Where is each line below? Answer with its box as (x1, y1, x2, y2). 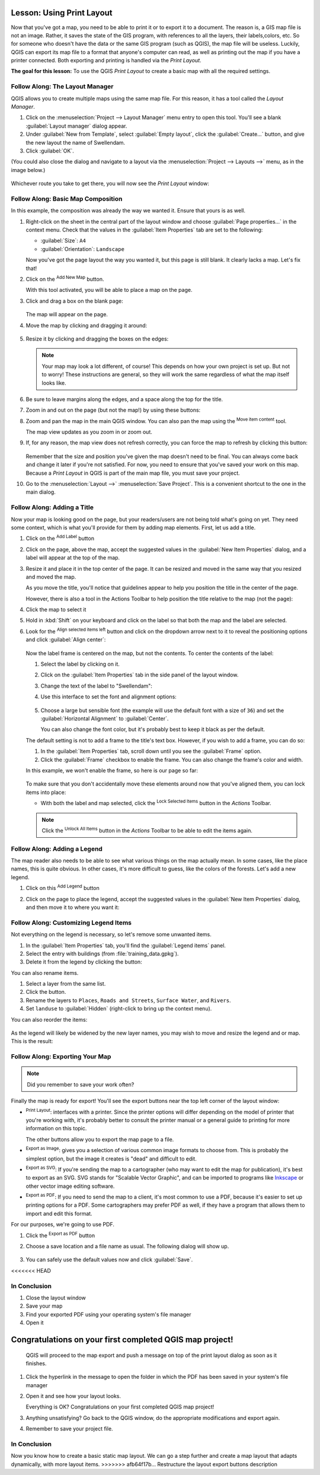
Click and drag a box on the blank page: (25, 297, 124, 304)
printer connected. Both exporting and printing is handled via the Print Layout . (11, 57, 201, 64)
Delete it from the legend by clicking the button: (25, 958, 142, 965)
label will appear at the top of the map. (25, 554, 120, 561)
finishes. (25, 1359, 47, 1367)
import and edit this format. (25, 1210, 92, 1217)
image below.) (11, 166, 46, 173)
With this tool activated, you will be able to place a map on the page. (25, 287, 193, 294)
